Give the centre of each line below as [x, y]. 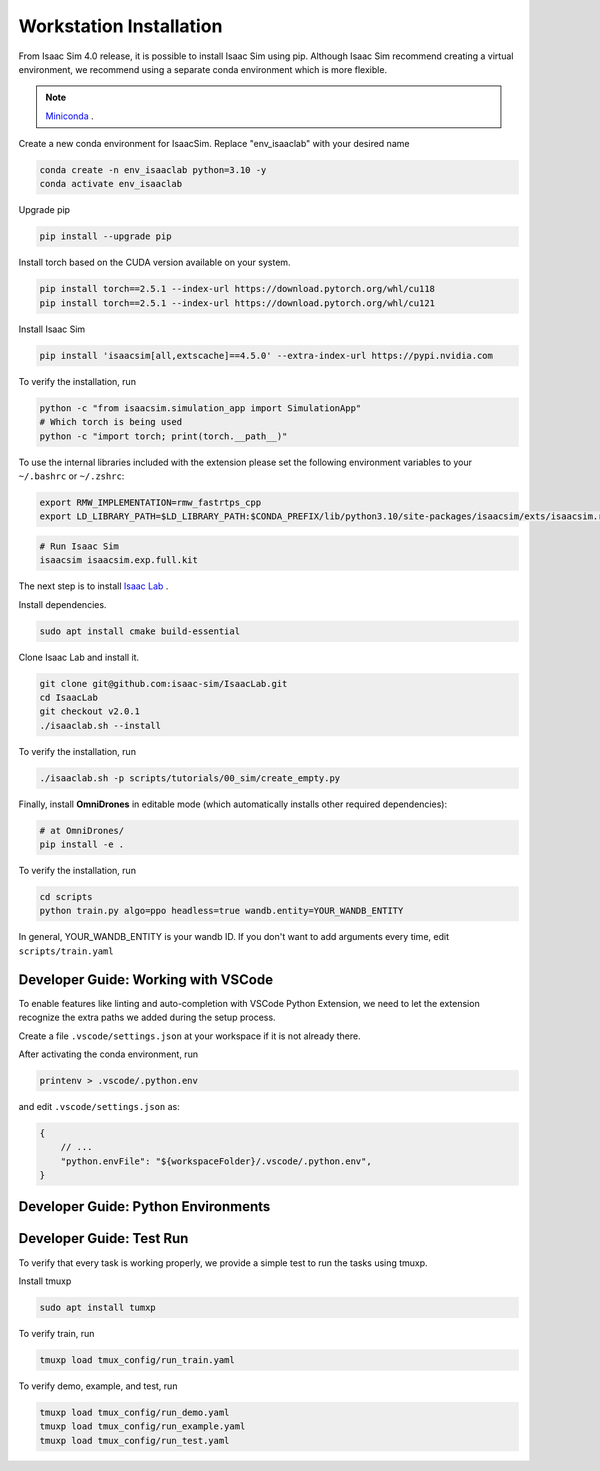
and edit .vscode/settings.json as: [99, 1106]
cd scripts [66, 897]
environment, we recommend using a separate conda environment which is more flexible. [203, 69]
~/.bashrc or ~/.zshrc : [71, 476]
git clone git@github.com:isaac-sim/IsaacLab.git [163, 683]
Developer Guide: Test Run [103, 1238]
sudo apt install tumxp [98, 1307]
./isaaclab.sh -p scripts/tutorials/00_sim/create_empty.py [190, 778]
